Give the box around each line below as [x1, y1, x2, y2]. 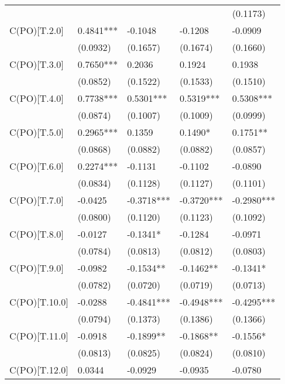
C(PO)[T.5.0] [9, 125, 64, 139]
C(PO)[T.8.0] [9, 227, 64, 241]
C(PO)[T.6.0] [9, 159, 64, 173]
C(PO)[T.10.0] [9, 295, 68, 308]
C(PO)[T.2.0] [9, 23, 64, 37]
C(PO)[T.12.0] [9, 363, 68, 376]
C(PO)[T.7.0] [9, 193, 64, 207]
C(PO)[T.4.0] [9, 91, 64, 105]
